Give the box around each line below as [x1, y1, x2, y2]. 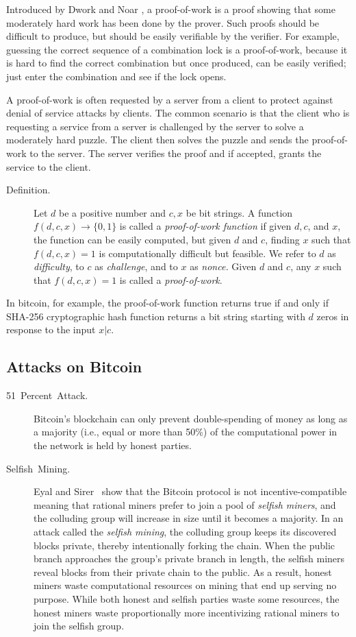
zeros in [316, 309, 349, 323]
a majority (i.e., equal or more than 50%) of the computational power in [34, 424, 338, 439]
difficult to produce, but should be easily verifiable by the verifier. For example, [6, 29, 340, 43]
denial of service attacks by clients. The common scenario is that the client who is [6, 106, 350, 120]
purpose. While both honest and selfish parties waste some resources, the [34, 591, 340, 605]
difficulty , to [34, 259, 84, 274]
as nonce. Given [190, 259, 257, 274]
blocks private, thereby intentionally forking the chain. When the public [34, 538, 335, 552]
